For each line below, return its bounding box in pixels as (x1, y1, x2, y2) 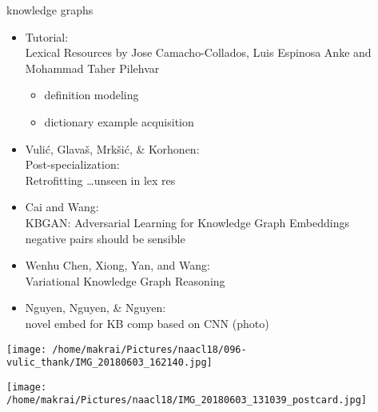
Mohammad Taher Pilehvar (25, 59, 160, 76)
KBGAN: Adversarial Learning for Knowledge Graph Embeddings (25, 214, 350, 230)
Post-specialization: (25, 156, 120, 173)
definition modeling (44, 86, 139, 103)
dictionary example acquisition (44, 113, 194, 130)
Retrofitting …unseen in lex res (25, 171, 176, 188)
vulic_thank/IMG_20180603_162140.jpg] (6, 357, 213, 369)
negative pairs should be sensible (25, 230, 185, 246)
